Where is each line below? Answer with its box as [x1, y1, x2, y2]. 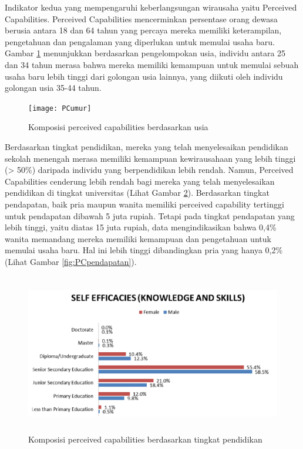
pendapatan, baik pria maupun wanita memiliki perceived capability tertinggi [5, 198, 284, 210]
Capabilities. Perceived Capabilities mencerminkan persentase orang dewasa [5, 12, 278, 25]
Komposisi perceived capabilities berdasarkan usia [28, 121, 208, 133]
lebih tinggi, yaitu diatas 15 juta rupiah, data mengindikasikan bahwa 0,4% [5, 221, 277, 233]
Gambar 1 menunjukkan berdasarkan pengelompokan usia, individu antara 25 [5, 47, 286, 59]
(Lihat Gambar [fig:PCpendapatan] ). [5, 255, 137, 267]
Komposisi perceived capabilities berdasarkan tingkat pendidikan [28, 433, 262, 445]
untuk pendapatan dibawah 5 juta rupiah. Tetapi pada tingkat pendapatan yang [5, 209, 295, 222]
